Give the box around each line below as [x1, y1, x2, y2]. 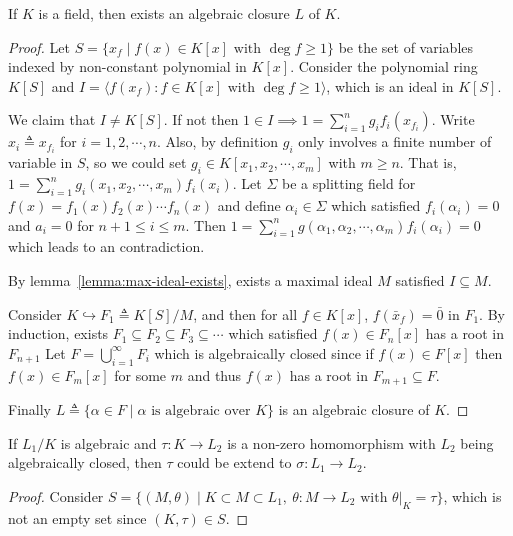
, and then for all [193, 303, 298, 324]
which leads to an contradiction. [8, 236, 205, 257]
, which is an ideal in [326, 75, 454, 96]
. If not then [163, 109, 239, 130]
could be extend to [177, 452, 292, 473]
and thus [187, 364, 242, 385]
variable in [8, 152, 73, 173]
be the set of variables [338, 36, 474, 57]
